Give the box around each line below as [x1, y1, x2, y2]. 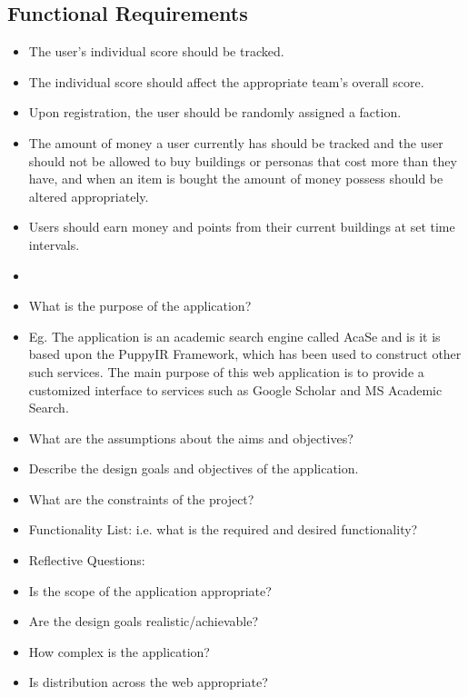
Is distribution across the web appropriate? [28, 672, 268, 692]
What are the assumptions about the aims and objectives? [28, 428, 353, 447]
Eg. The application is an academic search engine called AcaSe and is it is [28, 326, 441, 345]
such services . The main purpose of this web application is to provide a [28, 362, 424, 381]
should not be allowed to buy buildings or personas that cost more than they [28, 151, 457, 170]
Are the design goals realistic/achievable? [28, 612, 259, 631]
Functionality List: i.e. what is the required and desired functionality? [28, 520, 418, 539]
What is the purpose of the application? [28, 296, 252, 315]
